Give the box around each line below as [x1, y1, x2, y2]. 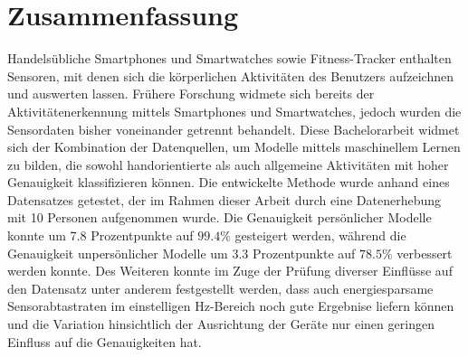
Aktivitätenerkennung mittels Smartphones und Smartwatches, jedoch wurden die [7, 101, 462, 120]
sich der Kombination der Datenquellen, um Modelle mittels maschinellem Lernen [7, 137, 461, 156]
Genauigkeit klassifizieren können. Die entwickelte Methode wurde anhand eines [7, 173, 450, 192]
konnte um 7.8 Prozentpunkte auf [7, 226, 194, 245]
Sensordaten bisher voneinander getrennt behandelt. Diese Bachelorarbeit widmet [7, 119, 460, 138]
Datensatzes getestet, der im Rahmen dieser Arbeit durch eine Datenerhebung [7, 190, 441, 209]
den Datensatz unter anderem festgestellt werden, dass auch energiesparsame [7, 278, 434, 297]
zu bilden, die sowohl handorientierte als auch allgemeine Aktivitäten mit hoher [7, 155, 449, 174]
